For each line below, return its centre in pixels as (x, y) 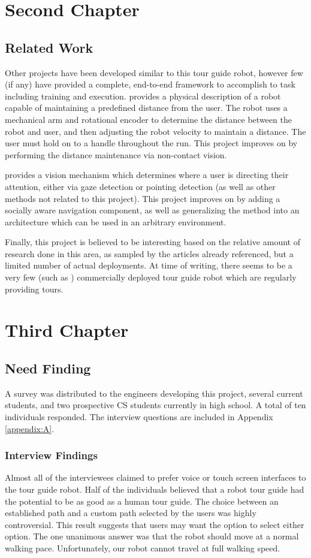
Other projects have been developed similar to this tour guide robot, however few (154, 72)
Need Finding (48, 368)
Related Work (49, 47)
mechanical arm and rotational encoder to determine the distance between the (148, 119)
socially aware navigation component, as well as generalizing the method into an (152, 210)
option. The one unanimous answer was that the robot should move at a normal (152, 536)
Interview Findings (51, 455)
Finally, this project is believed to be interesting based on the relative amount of (153, 242)
